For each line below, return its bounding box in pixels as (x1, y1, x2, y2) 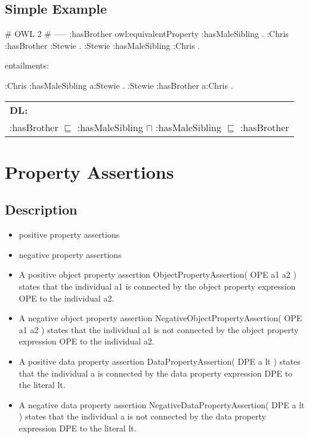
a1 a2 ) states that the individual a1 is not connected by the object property (18, 323, 299, 336)
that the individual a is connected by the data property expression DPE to (18, 366, 293, 379)
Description (5, 200, 78, 219)
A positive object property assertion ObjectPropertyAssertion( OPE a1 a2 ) (18, 268, 296, 281)
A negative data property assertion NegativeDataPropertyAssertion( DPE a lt (18, 398, 305, 411)
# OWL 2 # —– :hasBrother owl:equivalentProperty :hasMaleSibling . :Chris (5, 27, 289, 40)
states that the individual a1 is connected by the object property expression (18, 279, 296, 292)
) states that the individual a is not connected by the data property (18, 410, 266, 423)
